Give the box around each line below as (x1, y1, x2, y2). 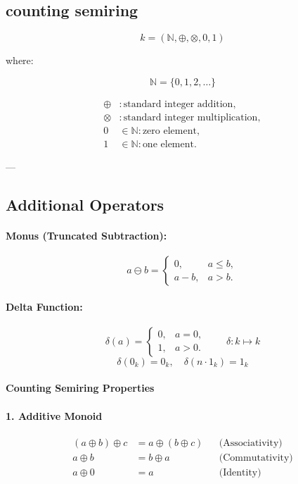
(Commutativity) (219, 452, 293, 463)
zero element (142, 125, 197, 136)
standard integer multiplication (123, 112, 258, 123)
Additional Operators (6, 193, 164, 215)
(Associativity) (219, 438, 283, 448)
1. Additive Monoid (6, 408, 103, 423)
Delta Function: (6, 299, 83, 314)
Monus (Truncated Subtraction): (6, 228, 167, 242)
